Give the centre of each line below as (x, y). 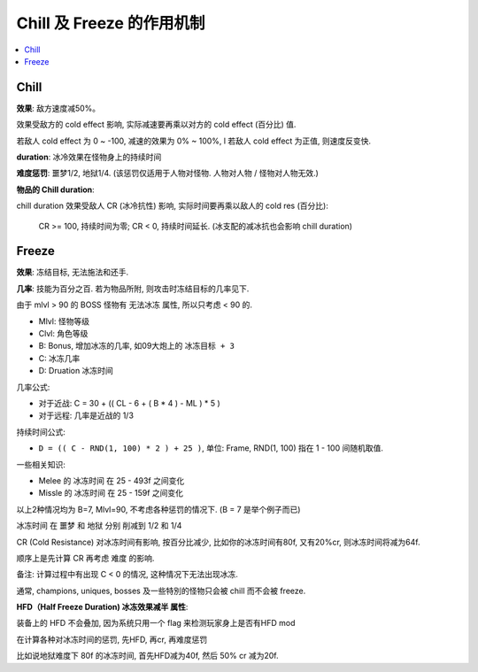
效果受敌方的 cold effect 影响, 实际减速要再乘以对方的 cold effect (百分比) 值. (156, 125)
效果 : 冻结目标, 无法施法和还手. (72, 272)
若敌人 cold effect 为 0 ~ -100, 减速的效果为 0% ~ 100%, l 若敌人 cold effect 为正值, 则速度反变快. (194, 141)
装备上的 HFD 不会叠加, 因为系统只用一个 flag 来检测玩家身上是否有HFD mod (156, 623)
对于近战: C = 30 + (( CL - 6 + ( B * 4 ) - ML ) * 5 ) (129, 403)
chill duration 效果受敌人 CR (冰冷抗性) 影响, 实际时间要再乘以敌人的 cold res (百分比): (173, 206)
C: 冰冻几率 (59, 358)
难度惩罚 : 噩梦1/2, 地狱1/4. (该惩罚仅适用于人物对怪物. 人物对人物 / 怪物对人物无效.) (167, 174)
